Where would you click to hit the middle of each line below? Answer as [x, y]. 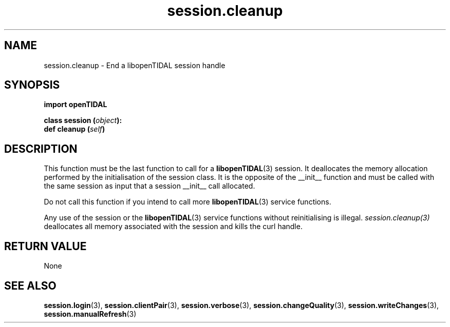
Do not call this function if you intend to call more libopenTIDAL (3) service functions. [188, 202]
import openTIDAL [76, 105]
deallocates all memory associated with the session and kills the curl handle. [173, 227]
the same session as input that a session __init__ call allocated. [149, 186]
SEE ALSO [30, 285]
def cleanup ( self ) [74, 129]
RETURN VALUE [45, 246]
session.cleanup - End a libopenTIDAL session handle [135, 65]
